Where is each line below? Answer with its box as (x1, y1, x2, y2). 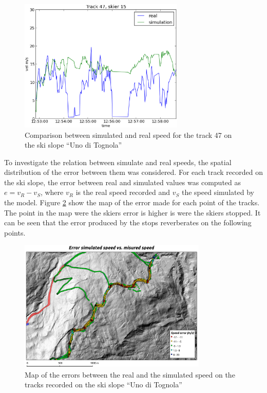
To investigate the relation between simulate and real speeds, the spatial (4, 156, 232, 167)
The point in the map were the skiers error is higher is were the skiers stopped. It (4, 207, 261, 218)
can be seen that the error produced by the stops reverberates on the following (4, 217, 252, 228)
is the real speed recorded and (75, 187, 170, 198)
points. (4, 227, 26, 238)
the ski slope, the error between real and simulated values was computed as (4, 176, 241, 187)
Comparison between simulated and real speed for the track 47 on (25, 129, 232, 140)
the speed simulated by (181, 187, 254, 198)
